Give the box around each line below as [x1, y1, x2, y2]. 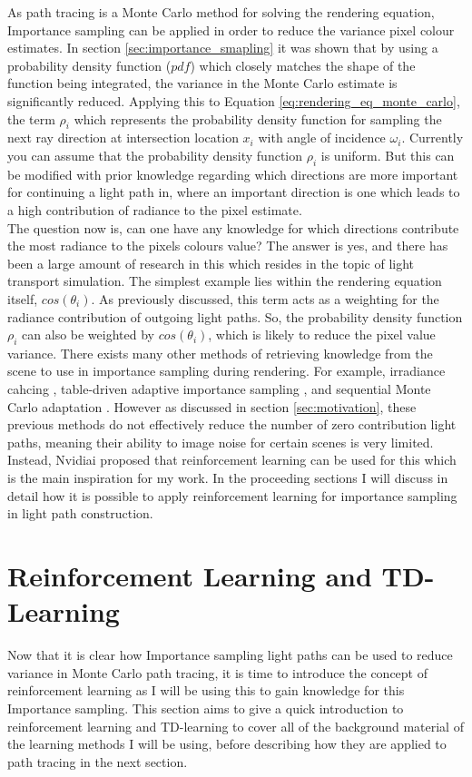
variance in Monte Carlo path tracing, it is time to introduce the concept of [7, 663, 428, 682]
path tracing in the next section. [7, 752, 188, 771]
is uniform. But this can [320, 145, 455, 164]
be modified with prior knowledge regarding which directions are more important [7, 164, 458, 183]
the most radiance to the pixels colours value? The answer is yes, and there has [7, 236, 448, 255]
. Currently [401, 128, 464, 147]
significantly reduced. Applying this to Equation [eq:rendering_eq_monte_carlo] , [7, 91, 460, 110]
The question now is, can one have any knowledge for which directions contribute [7, 218, 459, 237]
